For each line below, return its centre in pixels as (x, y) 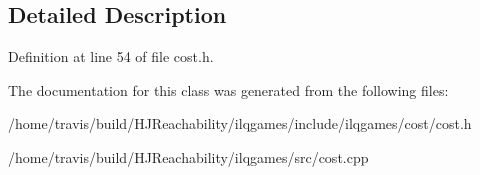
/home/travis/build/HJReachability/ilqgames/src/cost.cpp (188, 156)
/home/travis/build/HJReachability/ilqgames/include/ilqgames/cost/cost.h (240, 123)
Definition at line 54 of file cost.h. (111, 56)
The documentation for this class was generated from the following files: (228, 89)
